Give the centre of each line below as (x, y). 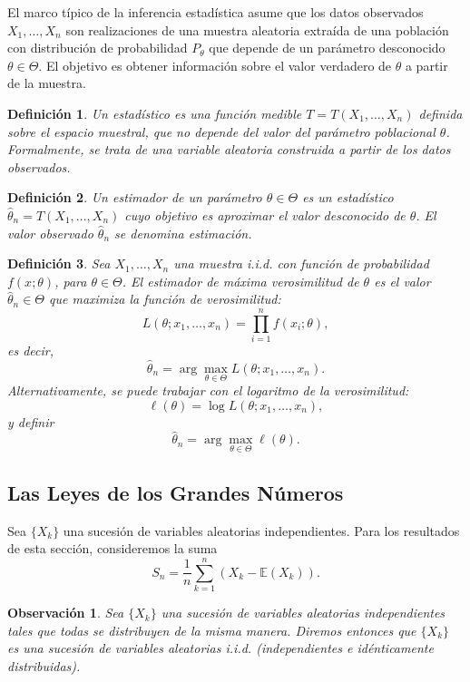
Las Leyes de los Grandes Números (176, 493)
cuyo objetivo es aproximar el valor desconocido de (265, 214)
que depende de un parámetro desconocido (327, 48)
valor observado (50, 233)
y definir (31, 421)
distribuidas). (44, 665)
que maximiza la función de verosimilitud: (165, 299)
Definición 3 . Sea (59, 263)
